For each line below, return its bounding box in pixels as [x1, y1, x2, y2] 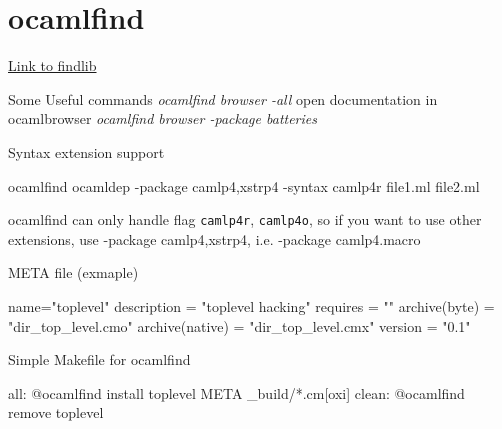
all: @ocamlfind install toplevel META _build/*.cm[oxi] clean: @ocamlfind [8, 382, 465, 403]
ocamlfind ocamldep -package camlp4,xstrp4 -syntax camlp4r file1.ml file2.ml [8, 175, 480, 196]
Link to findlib [8, 55, 97, 76]
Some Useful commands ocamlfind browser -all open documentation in [8, 88, 438, 109]
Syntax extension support [8, 141, 165, 162]
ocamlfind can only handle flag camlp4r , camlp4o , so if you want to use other [8, 209, 482, 230]
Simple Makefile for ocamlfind [8, 349, 191, 370]
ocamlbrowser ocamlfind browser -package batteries [8, 108, 317, 129]
